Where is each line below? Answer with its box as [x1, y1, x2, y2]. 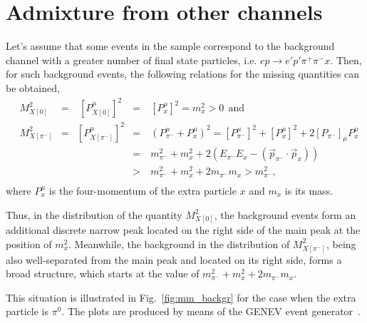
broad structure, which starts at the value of [6, 266, 200, 281]
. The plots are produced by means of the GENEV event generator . [61, 304, 361, 319]
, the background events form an [214, 207, 356, 222]
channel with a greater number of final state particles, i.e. [6, 52, 257, 67]
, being [326, 236, 356, 251]
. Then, [330, 52, 362, 67]
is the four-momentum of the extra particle [48, 183, 237, 198]
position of [6, 236, 52, 251]
